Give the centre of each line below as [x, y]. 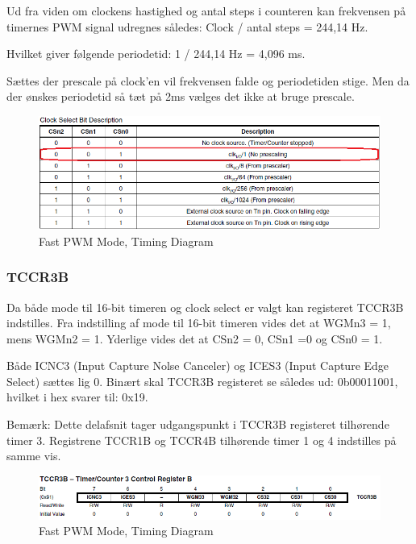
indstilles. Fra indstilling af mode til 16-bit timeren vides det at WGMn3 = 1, [199, 323]
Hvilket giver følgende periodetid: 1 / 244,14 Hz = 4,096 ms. [156, 54]
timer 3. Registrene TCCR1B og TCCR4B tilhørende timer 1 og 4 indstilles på [202, 440]
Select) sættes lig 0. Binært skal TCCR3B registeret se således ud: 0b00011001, [202, 381]
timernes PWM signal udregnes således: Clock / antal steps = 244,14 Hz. [187, 26]
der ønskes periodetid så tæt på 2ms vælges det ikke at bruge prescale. [181, 96]
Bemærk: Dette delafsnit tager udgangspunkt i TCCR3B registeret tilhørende [198, 424]
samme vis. [34, 456]
